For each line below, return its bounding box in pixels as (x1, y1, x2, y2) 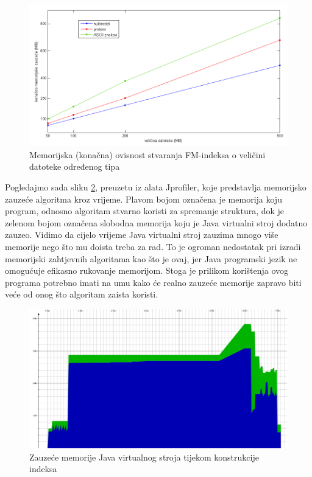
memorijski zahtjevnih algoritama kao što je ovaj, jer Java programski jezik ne (5, 252, 297, 265)
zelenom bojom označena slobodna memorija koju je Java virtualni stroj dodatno (5, 216, 308, 229)
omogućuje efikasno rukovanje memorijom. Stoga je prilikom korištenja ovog (5, 264, 289, 277)
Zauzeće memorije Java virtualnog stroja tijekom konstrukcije (29, 450, 259, 463)
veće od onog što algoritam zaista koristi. (5, 288, 158, 301)
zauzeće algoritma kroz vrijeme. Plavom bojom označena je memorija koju (5, 192, 282, 205)
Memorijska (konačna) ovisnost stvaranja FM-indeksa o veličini (29, 148, 266, 161)
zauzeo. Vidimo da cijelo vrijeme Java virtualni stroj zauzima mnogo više (5, 228, 278, 241)
